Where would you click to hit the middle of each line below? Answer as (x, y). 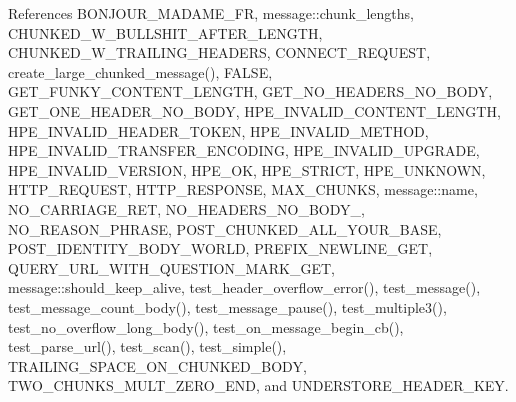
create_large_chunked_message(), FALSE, (140, 71)
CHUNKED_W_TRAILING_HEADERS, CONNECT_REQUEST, (219, 52)
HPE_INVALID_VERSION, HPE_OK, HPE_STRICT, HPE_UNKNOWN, (247, 169)
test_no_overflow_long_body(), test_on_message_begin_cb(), (206, 326)
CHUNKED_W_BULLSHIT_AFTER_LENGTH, (165, 32)
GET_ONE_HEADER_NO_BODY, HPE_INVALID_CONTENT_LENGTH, (254, 110)
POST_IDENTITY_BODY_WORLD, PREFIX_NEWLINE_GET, (220, 248)
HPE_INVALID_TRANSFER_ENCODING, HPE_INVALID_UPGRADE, (244, 150)
